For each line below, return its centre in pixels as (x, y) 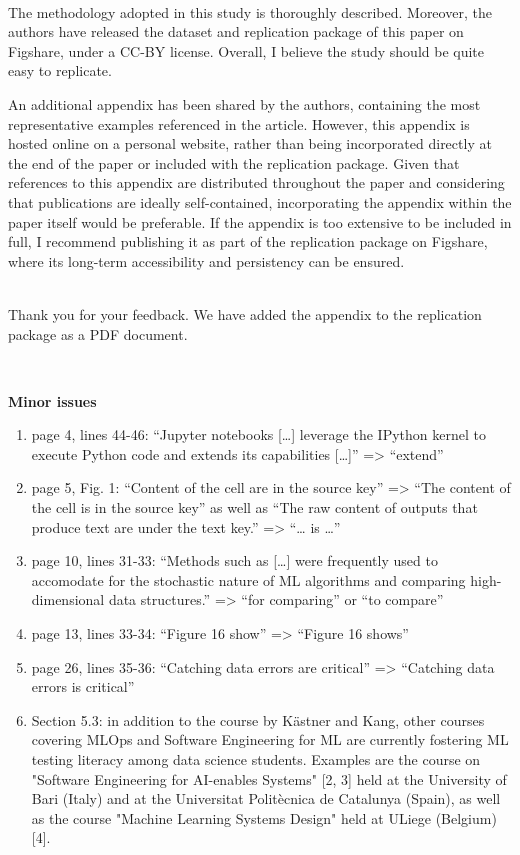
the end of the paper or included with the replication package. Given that (234, 162)
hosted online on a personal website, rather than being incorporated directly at (250, 143)
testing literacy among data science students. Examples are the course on (256, 759)
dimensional (68, 599)
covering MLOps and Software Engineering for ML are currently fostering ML (270, 739)
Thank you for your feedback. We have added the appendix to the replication (245, 313)
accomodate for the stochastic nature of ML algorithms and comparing (248, 579)
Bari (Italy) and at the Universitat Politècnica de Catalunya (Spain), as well (266, 798)
